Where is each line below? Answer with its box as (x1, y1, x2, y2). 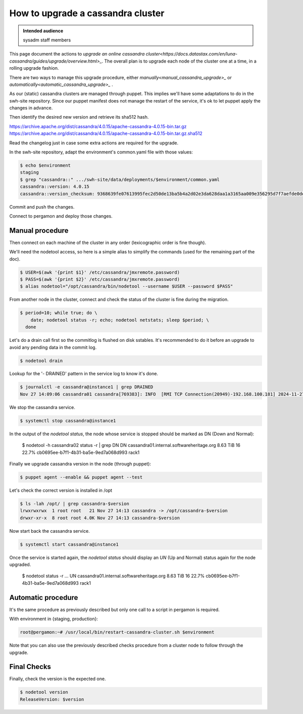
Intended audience (23, 28, 64, 34)
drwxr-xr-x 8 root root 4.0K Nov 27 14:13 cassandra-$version (20, 515, 180, 521)
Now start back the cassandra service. (9, 528, 90, 534)
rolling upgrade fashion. (9, 65, 59, 71)
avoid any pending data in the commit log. (9, 344, 97, 350)
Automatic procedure (9, 593, 78, 602)
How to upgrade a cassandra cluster (9, 8, 165, 19)
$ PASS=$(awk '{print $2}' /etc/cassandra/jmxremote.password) (20, 277, 180, 282)
